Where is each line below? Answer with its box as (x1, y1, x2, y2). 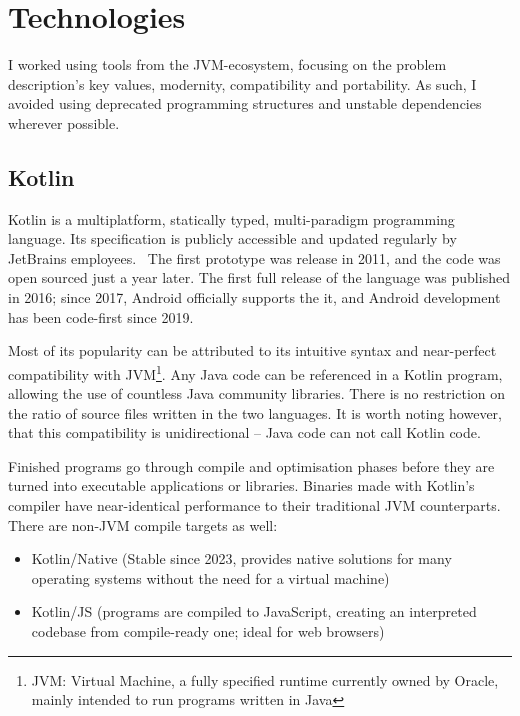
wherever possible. (8, 112, 120, 133)
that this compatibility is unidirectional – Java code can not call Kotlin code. (8, 422, 481, 443)
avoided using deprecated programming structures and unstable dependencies (8, 93, 482, 114)
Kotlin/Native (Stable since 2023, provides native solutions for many (31, 548, 452, 569)
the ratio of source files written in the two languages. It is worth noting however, (8, 402, 502, 423)
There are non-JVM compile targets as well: (8, 514, 278, 535)
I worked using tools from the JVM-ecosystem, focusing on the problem (8, 54, 447, 75)
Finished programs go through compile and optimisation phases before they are (8, 455, 495, 476)
